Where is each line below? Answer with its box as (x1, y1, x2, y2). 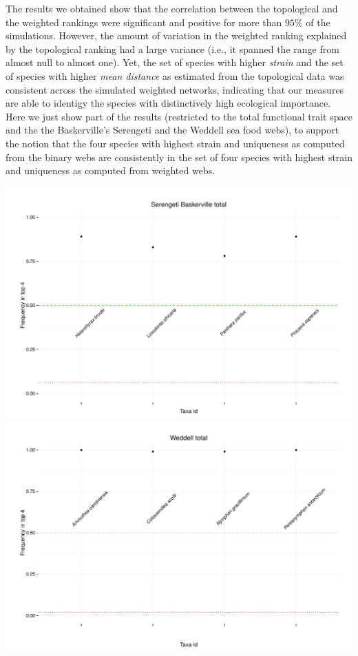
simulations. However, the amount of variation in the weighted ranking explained (6, 28, 347, 43)
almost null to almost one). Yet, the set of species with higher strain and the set (6, 55, 344, 70)
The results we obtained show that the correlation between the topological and (6, 1, 338, 15)
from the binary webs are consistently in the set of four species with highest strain (6, 149, 353, 164)
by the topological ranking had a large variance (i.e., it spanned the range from (6, 41, 339, 56)
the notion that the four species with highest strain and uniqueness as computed (6, 136, 345, 150)
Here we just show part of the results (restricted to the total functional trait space (6, 109, 352, 123)
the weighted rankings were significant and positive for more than (6, 14, 282, 29)
